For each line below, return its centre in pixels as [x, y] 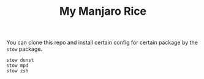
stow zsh [17, 71]
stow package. [25, 49]
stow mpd [17, 66]
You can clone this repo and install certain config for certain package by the [102, 43]
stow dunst [20, 60]
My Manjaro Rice [103, 11]
